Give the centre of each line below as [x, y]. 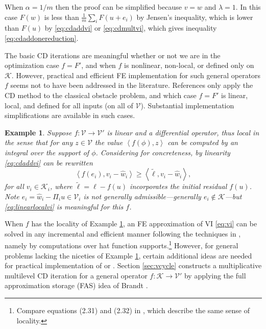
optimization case [32, 65]
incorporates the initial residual [178, 186]
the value [109, 142]
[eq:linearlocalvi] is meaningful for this [64, 206]
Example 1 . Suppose [38, 132]
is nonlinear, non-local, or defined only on [189, 65]
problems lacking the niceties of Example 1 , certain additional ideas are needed [128, 255]
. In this [248, 7]
